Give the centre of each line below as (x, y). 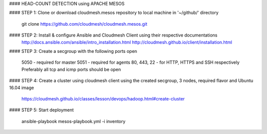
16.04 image (22, 88)
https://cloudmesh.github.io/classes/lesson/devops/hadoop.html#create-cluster (103, 98)
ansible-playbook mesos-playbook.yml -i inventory (73, 121)
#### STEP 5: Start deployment (42, 110)
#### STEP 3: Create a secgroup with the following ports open (73, 51)
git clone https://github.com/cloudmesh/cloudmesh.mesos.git (85, 24)
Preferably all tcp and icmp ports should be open (71, 69)
